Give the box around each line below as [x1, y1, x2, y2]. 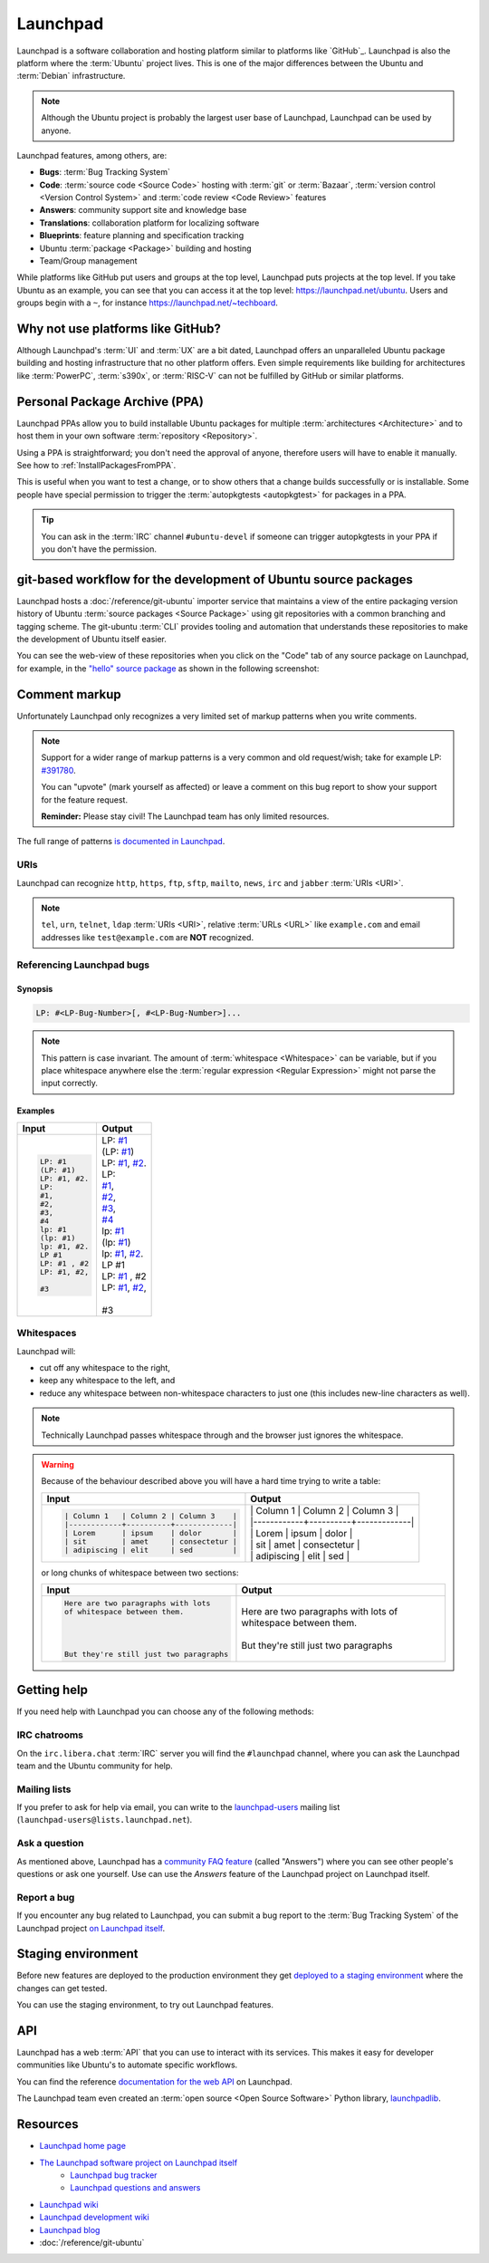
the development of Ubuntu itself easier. [16, 633, 168, 644]
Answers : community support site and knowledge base [39, 205, 247, 216]
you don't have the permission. [41, 544, 158, 554]
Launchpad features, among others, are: [16, 149, 168, 160]
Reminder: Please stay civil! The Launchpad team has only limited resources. [41, 811, 330, 822]
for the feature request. [41, 794, 129, 805]
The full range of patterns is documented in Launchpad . [16, 836, 225, 847]
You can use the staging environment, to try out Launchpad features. [16, 1999, 274, 2010]
